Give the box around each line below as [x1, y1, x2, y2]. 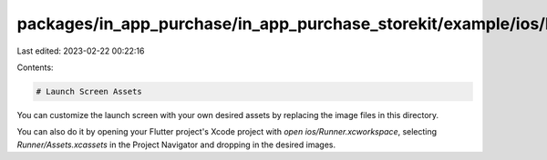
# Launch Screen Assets [36, 86, 143, 96]
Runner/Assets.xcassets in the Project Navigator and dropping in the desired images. [16, 139, 336, 150]
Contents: [16, 62, 54, 73]
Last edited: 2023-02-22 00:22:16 [16, 45, 145, 56]
